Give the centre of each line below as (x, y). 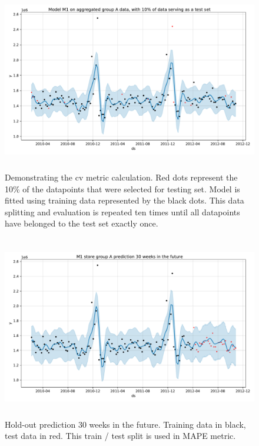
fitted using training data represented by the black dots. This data (124, 200)
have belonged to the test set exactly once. (82, 223)
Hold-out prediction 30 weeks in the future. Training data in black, (125, 424)
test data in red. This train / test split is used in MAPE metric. (120, 436)
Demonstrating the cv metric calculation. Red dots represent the (121, 177)
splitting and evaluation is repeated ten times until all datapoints (122, 211)
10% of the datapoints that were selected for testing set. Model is (122, 188)
